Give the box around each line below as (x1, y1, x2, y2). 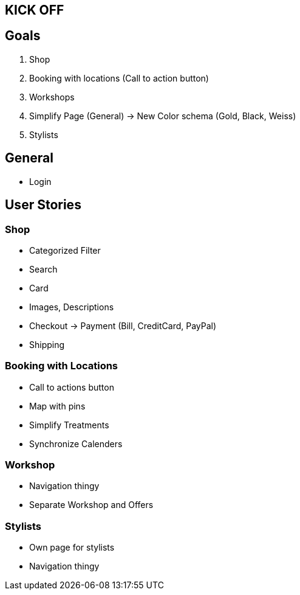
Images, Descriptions (29, 301, 114, 312)
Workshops (29, 91, 75, 102)
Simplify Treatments (29, 419, 109, 430)
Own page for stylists (29, 542, 115, 553)
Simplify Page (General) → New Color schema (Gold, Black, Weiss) (29, 110, 296, 121)
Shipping (29, 339, 65, 350)
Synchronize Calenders (29, 438, 123, 449)
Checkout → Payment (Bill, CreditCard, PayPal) (29, 320, 217, 331)
